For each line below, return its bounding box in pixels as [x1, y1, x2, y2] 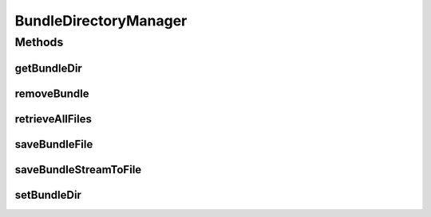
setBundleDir [14, 188, 81, 202]
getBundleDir [14, 61, 83, 75]
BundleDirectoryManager [14, 12, 188, 29]
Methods [14, 35, 64, 49]
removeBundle [14, 87, 89, 100]
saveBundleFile [14, 138, 93, 151]
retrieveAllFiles [14, 112, 92, 126]
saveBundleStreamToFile [14, 163, 142, 176]
